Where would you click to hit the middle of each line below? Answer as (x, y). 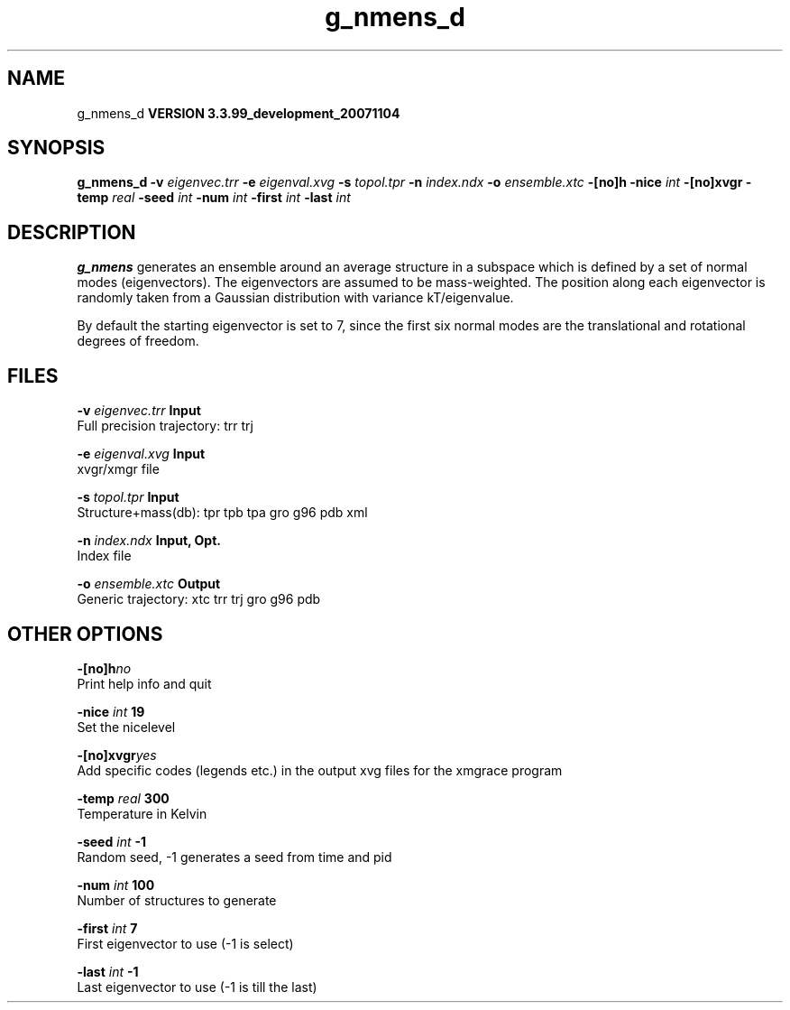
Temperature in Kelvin (142, 813)
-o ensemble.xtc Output (149, 584)
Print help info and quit (144, 683)
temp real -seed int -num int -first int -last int (214, 198)
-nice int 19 (111, 711)
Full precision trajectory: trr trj (165, 426)
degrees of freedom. (138, 341)
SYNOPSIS (56, 148)
